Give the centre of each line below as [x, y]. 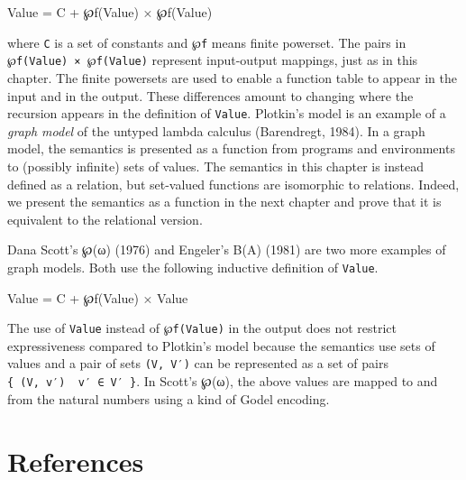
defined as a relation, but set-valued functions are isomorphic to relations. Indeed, [233, 184]
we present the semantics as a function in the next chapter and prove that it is [224, 202]
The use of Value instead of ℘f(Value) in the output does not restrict [202, 328]
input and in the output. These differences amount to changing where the [210, 95]
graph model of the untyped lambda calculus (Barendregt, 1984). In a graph [216, 130]
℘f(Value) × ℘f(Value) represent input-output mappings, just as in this [213, 60]
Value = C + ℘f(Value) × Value [98, 297]
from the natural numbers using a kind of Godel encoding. [169, 398]
